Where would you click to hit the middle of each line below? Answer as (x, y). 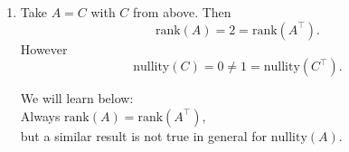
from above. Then (182, 12)
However (44, 48)
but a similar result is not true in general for (144, 135)
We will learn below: (77, 98)
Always (40, 115)
